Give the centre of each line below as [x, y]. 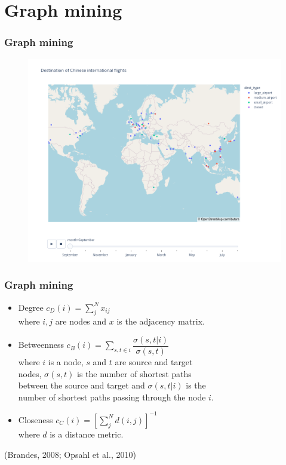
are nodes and [81, 321]
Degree [31, 307]
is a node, [66, 362]
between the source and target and [82, 385]
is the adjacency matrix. [161, 321]
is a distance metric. [87, 434]
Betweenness [41, 345]
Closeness [36, 419]
